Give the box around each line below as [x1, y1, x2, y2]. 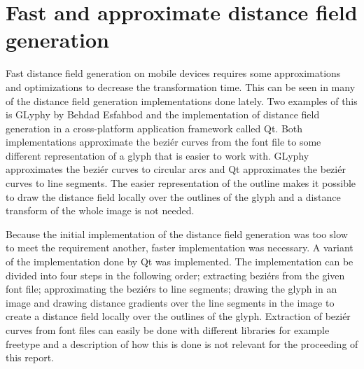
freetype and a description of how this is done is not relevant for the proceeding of [6, 336, 358, 351]
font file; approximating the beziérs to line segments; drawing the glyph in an [6, 281, 337, 296]
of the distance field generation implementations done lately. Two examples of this [6, 93, 358, 108]
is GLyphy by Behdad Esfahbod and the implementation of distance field [6, 107, 320, 122]
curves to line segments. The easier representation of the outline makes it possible [6, 176, 356, 190]
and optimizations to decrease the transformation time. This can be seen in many [6, 79, 356, 94]
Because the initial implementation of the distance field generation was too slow [6, 226, 348, 241]
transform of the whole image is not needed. [6, 203, 195, 218]
